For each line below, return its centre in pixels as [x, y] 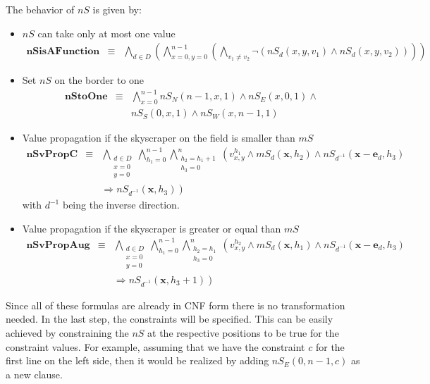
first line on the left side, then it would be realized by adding [137, 360]
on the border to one [99, 80]
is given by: [117, 9]
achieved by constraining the [67, 332]
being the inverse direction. [121, 205]
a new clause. [34, 374]
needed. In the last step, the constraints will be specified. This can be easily [170, 319]
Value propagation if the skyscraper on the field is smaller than [159, 138]
